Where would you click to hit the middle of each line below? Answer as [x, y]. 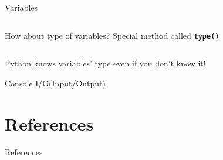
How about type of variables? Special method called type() [112, 35]
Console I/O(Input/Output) [55, 83]
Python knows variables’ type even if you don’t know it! [105, 63]
